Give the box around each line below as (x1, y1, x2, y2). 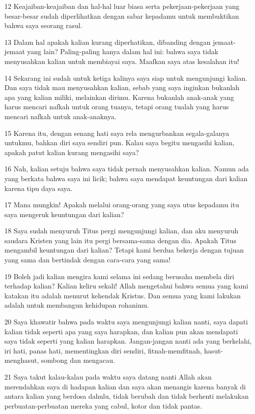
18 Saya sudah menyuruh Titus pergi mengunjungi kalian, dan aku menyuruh (4, 225, 238, 236)
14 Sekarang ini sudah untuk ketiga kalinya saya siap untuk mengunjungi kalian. (4, 72, 248, 83)
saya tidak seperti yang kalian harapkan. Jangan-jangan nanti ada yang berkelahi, (4, 336, 252, 346)
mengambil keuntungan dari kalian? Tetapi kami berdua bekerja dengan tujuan (4, 245, 244, 255)
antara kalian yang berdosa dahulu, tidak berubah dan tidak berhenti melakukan (4, 391, 249, 401)
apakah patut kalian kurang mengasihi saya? (4, 147, 139, 157)
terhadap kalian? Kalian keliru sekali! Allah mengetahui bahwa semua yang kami (4, 281, 249, 291)
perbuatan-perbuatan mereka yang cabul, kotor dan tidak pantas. (4, 400, 202, 411)
